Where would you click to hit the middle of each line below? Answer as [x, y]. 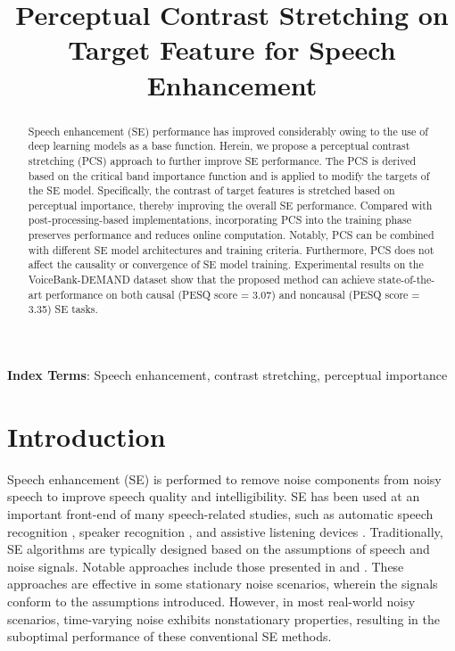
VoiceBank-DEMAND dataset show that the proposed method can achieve [202, 280]
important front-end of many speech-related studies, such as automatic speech [220, 513]
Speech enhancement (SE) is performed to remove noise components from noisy [224, 478]
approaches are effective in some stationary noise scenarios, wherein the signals [223, 584]
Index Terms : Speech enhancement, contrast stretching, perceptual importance [227, 375]
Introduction [87, 436]
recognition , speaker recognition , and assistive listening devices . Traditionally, [225, 531]
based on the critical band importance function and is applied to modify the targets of [229, 175]
